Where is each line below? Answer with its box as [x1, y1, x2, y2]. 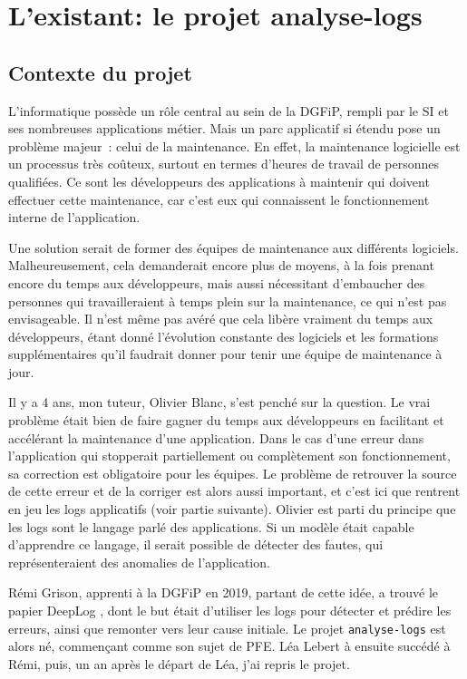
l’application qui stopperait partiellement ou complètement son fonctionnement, [8, 446, 451, 465]
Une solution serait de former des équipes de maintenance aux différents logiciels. [8, 238, 459, 257]
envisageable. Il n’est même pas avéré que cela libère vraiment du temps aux [8, 309, 433, 328]
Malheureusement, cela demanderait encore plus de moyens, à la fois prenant [8, 256, 434, 275]
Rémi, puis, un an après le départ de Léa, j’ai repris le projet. [8, 654, 350, 673]
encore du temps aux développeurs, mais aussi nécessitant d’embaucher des [8, 273, 425, 292]
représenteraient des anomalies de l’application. [8, 552, 270, 571]
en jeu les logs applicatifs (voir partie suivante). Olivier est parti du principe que [8, 500, 456, 519]
